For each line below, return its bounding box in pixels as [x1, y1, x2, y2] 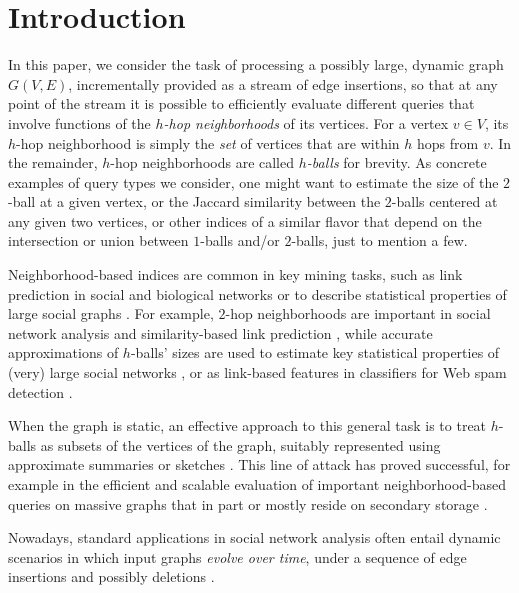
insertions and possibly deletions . [8, 566, 215, 587]
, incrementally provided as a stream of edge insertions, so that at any [68, 73, 498, 94]
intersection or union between [8, 230, 189, 251]
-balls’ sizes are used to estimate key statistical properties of [130, 342, 500, 363]
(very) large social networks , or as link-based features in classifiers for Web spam [8, 362, 507, 383]
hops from [417, 132, 479, 153]
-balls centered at [391, 191, 498, 212]
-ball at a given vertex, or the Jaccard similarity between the [8, 191, 381, 212]
